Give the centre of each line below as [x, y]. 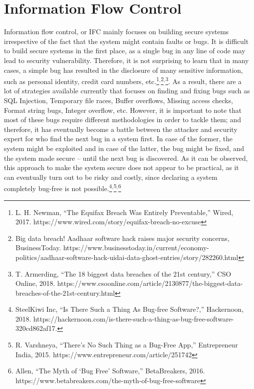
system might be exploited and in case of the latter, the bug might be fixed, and [124, 148]
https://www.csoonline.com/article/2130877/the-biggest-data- [150, 283]
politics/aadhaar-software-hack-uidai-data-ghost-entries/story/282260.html [127, 257]
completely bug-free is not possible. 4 [58, 187]
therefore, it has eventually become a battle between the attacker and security [121, 129]
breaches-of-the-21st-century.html [65, 292]
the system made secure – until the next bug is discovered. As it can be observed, [126, 158]
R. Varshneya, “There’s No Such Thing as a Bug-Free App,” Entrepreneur [127, 345]
